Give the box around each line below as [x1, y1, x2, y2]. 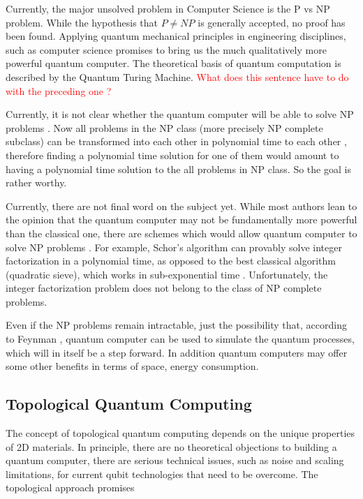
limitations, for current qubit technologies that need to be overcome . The [6, 466, 318, 481]
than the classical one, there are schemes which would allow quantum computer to [6, 225, 357, 240]
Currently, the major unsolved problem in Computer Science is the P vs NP [6, 1, 330, 15]
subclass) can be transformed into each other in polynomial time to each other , [6, 134, 347, 149]
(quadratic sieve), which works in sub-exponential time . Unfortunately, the [6, 267, 328, 281]
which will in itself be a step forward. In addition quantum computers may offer [6, 345, 348, 359]
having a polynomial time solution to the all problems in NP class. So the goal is [6, 161, 351, 176]
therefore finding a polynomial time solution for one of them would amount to [6, 147, 339, 162]
